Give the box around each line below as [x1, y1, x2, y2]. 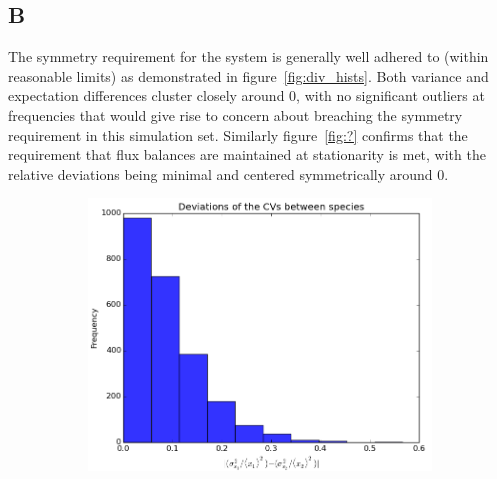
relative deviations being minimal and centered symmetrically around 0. [8, 163, 449, 184]
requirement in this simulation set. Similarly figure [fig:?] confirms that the [8, 124, 468, 145]
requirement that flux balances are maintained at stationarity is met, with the [8, 144, 486, 165]
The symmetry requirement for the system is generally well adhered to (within [8, 46, 489, 67]
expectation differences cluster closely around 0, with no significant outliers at [8, 85, 485, 106]
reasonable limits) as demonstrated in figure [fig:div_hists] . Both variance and [8, 65, 489, 86]
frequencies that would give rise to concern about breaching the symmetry [8, 104, 463, 125]
